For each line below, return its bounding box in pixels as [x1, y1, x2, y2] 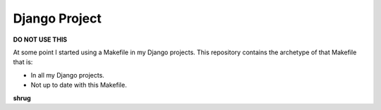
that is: [13, 58, 33, 66]
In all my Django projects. [30, 71, 105, 79]
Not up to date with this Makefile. [30, 81, 127, 90]
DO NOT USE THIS [13, 35, 68, 44]
